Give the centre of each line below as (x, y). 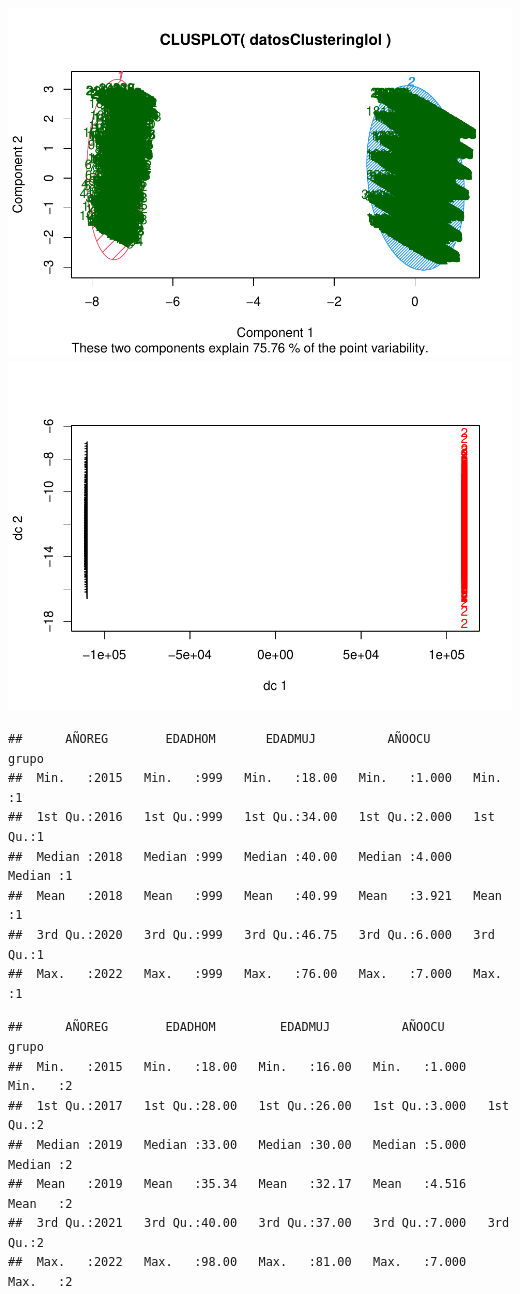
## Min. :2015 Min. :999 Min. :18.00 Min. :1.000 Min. (255, 778)
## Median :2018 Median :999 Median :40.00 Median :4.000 (230, 856)
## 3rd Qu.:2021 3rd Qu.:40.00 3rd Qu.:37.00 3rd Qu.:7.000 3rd (259, 1223)
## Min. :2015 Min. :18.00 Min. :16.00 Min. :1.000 (237, 1066)
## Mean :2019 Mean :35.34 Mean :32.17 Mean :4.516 (237, 1184)
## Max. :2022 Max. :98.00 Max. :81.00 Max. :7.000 (237, 1262)
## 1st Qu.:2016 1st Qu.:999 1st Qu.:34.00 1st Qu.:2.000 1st (251, 817)
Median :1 (40, 876)
